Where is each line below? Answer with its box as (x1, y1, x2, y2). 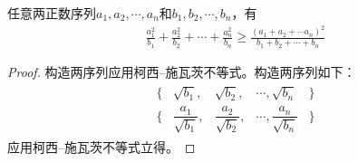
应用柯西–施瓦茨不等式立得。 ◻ (7, 137, 196, 156)
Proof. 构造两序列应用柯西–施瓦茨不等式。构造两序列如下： (7, 62, 356, 81)
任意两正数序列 (7, 4, 96, 22)
